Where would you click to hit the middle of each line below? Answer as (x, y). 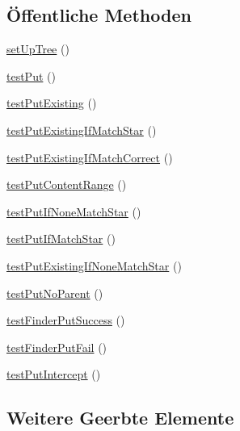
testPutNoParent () (55, 293)
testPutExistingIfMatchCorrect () (90, 157)
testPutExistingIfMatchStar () (82, 130)
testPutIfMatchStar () (61, 239)
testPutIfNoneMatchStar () (74, 211)
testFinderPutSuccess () (66, 320)
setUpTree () (38, 49)
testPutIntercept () (54, 374)
